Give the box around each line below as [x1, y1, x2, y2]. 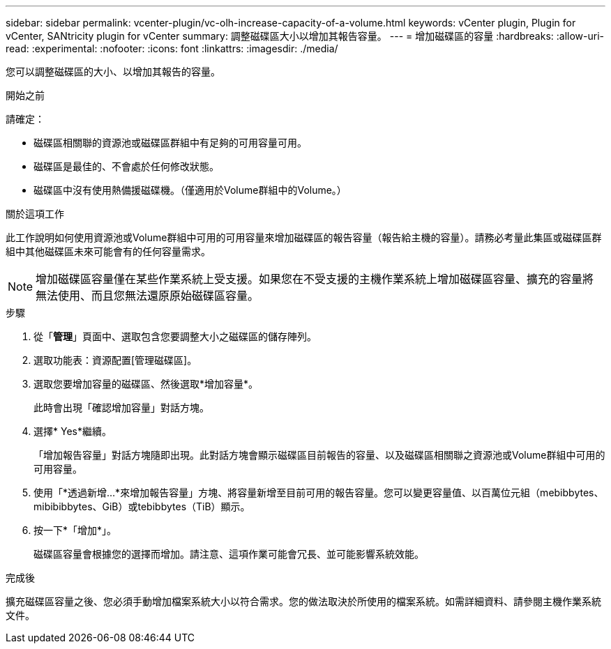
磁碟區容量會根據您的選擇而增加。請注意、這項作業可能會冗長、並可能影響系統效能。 [33, 548, 424, 560]
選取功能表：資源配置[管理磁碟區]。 [33, 354, 197, 366]
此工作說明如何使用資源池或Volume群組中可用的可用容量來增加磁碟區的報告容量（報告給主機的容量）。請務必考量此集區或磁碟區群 [6, 231, 602, 243]
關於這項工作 [6, 208, 64, 220]
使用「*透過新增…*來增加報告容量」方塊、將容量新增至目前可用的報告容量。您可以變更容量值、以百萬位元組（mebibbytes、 [33, 487, 604, 498]
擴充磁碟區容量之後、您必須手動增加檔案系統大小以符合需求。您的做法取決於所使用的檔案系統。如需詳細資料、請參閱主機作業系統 [6, 595, 601, 607]
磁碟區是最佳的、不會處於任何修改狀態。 [33, 160, 219, 172]
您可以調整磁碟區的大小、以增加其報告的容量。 [6, 66, 220, 77]
